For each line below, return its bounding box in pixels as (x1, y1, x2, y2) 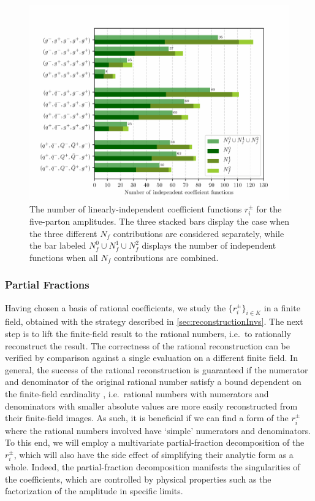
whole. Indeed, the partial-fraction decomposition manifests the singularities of (5, 460, 300, 473)
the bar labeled (29, 239, 86, 252)
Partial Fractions (5, 277, 89, 292)
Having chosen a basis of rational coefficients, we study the (5, 301, 226, 314)
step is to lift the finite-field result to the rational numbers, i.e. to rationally (5, 327, 291, 340)
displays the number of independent (142, 239, 276, 252)
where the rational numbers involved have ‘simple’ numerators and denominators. (5, 424, 311, 437)
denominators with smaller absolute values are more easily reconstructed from (5, 399, 298, 412)
